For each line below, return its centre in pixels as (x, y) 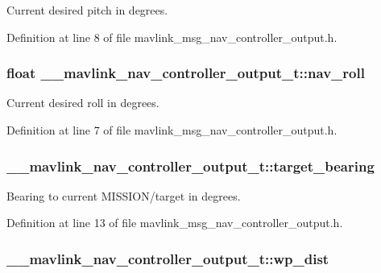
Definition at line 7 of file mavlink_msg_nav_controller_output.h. (172, 130)
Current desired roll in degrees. (83, 103)
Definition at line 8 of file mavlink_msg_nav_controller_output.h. (172, 37)
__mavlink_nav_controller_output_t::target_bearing (190, 165)
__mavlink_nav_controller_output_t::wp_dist (168, 258)
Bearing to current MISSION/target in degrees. (124, 195)
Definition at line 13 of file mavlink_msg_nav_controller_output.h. (175, 223)
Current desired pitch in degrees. (87, 10)
